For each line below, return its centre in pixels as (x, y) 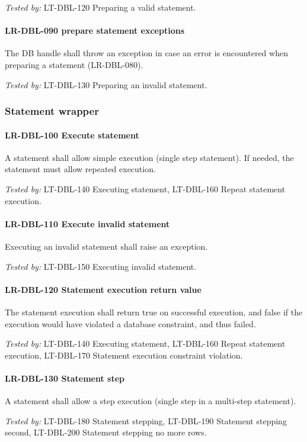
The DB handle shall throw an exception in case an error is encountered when (146, 53)
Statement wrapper (52, 111)
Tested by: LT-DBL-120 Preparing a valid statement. (100, 7)
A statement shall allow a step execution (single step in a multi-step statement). (151, 401)
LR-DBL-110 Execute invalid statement (87, 223)
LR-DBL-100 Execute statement (72, 135)
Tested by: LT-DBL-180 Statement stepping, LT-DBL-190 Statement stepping (146, 420)
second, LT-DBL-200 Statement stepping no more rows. (106, 432)
